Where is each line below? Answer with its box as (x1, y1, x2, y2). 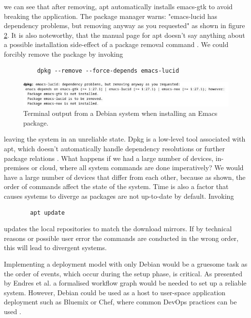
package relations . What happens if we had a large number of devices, (4, 153, 214, 163)
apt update (30, 209, 65, 216)
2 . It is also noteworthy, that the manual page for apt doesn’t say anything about (4, 30, 245, 40)
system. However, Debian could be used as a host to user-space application (4, 287, 226, 297)
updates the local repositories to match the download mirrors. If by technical (4, 223, 232, 234)
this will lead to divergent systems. (4, 242, 107, 253)
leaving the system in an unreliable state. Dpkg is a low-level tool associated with (4, 134, 246, 144)
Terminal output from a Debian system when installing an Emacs (23, 108, 218, 118)
